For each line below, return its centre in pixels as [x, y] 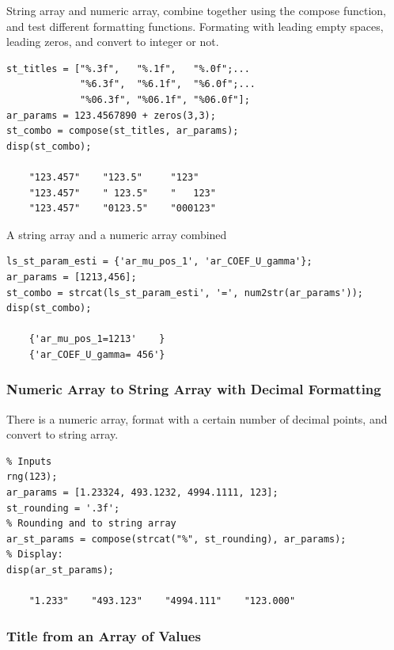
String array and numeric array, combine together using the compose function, [196, 10]
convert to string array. [63, 434]
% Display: [35, 555]
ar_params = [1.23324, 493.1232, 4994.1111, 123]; [142, 493]
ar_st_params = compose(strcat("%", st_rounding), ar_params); [176, 539]
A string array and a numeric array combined [117, 234]
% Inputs [29, 461]
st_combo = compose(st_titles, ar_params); [123, 131]
